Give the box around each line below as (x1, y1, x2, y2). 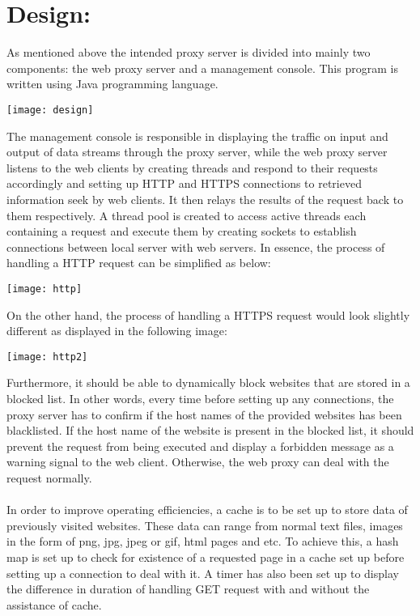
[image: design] (6, 104, 94, 116)
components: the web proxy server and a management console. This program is (6, 59, 398, 76)
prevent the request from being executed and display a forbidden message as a (6, 437, 394, 454)
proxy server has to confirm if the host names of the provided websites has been (6, 406, 402, 423)
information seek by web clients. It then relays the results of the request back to (6, 190, 404, 207)
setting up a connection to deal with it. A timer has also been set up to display (6, 564, 399, 581)
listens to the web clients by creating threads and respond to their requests (6, 159, 378, 176)
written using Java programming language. (6, 75, 218, 92)
